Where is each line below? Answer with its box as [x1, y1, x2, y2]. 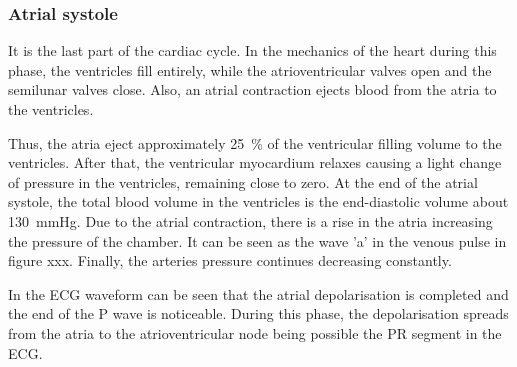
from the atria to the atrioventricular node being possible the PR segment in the [8, 322, 502, 343]
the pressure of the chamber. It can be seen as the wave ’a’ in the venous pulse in [8, 230, 507, 251]
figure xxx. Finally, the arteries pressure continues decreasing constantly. [8, 250, 452, 271]
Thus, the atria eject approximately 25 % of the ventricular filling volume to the [8, 132, 502, 153]
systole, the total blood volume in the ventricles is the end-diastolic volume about [8, 191, 509, 212]
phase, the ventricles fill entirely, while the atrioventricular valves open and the [8, 59, 492, 80]
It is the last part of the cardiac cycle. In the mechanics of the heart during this [8, 40, 497, 61]
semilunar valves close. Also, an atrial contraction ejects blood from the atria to [8, 79, 497, 100]
